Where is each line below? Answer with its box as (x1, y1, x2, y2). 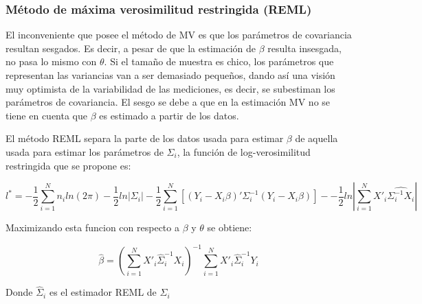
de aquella (295, 131, 338, 145)
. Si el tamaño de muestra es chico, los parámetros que (104, 54, 334, 69)
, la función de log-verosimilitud (177, 144, 311, 159)
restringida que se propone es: (5, 158, 131, 172)
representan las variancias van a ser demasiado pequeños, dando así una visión (5, 68, 335, 82)
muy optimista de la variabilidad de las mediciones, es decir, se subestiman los (5, 81, 335, 95)
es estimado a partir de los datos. (99, 108, 239, 122)
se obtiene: (207, 220, 252, 235)
